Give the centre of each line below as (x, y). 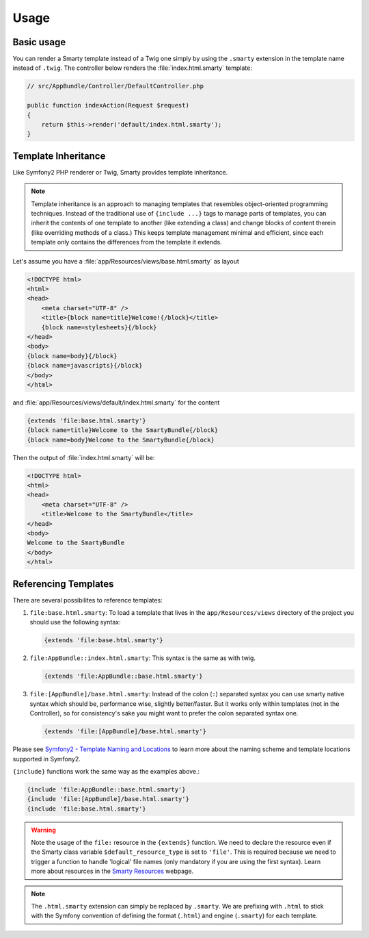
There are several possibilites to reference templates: (88, 600)
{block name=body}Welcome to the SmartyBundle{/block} (121, 440)
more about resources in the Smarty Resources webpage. (112, 871)
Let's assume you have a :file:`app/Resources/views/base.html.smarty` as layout (126, 261)
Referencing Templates (63, 584)
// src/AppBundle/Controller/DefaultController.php (115, 86)
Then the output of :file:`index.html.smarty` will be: (84, 457)
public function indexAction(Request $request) (108, 105)
